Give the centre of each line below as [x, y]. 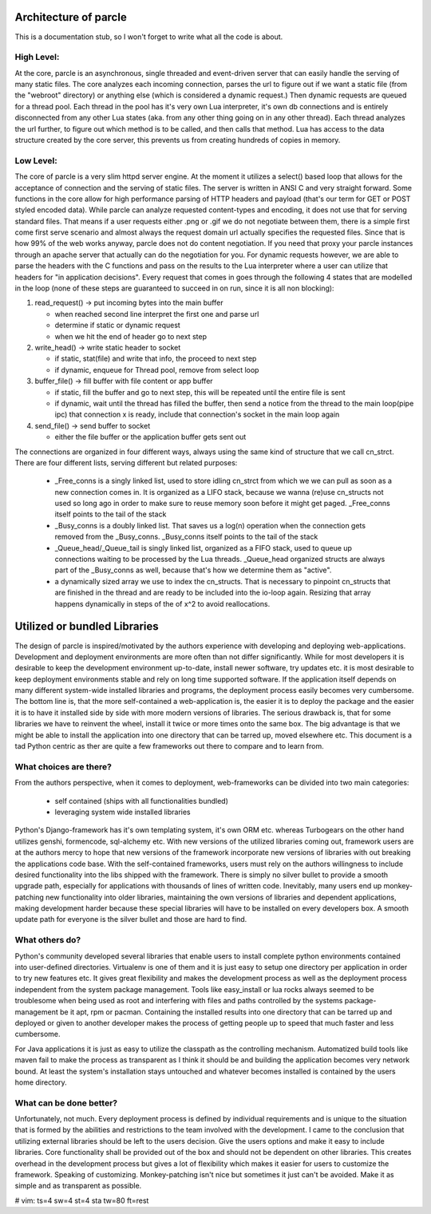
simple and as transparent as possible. [78, 1186]
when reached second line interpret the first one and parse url [157, 314]
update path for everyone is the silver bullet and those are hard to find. [131, 919]
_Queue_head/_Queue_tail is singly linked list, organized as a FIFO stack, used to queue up [204, 548]
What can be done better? [66, 1103]
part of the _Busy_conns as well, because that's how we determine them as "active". [193, 570]
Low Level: [36, 160]
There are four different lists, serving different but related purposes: [126, 462]
